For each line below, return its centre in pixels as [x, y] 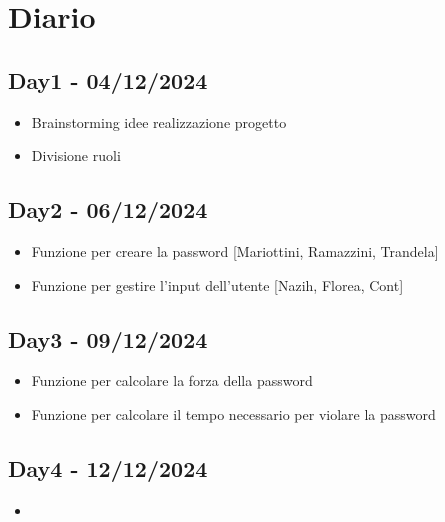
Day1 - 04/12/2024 [108, 79]
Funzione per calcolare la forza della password [172, 380]
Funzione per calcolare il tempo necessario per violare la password [233, 413]
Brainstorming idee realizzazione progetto [159, 121]
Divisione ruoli [76, 155]
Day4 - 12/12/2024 [108, 467]
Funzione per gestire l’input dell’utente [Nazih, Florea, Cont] [217, 284]
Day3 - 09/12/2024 [108, 338]
